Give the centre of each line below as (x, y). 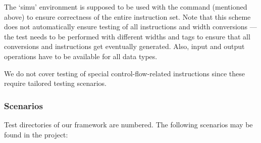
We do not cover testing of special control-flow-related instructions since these (124, 73)
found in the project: (36, 134)
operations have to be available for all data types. (81, 56)
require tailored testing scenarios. (55, 83)
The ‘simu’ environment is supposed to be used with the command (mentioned (126, 7)
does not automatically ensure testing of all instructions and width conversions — (130, 27)
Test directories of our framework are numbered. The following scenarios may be (128, 124)
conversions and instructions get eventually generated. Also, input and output (124, 46)
